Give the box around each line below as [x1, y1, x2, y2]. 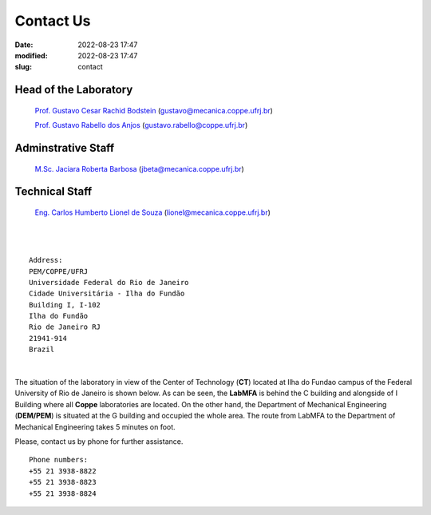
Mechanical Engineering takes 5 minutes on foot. [14, 422, 176, 431]
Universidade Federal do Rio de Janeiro [29, 278, 189, 287]
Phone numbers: [29, 455, 89, 465]
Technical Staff [14, 184, 93, 199]
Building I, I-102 [29, 300, 101, 309]
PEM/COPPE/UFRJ [29, 267, 89, 275]
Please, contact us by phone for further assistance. [14, 436, 184, 446]
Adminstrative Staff [14, 141, 115, 155]
